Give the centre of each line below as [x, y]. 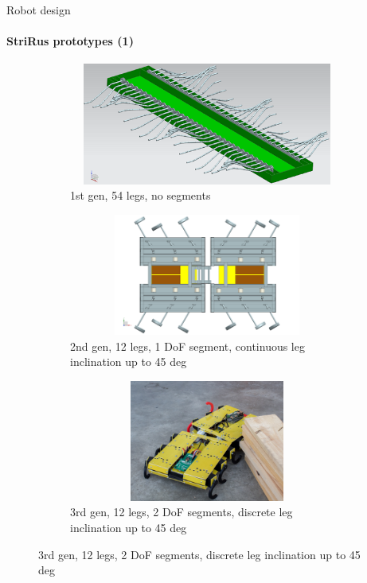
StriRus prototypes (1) [70, 41]
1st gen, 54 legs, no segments [141, 195]
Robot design [39, 10]
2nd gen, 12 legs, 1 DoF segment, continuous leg [187, 346]
